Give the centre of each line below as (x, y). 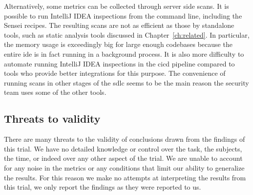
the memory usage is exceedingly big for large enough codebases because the (118, 44)
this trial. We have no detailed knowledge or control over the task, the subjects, (123, 148)
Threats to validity (52, 119)
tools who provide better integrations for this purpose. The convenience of (115, 73)
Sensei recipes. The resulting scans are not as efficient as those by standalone (119, 25)
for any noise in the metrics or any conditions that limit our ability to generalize (124, 167)
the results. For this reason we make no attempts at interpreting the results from (125, 177)
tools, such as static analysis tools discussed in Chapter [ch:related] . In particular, (127, 34)
